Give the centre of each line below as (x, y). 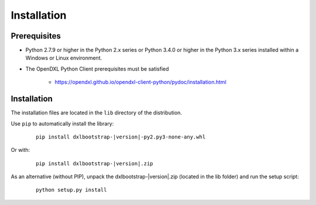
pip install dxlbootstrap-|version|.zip (95, 163)
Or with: (20, 150)
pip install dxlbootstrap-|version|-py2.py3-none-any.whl (121, 137)
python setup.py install (71, 190)
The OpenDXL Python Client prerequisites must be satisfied (97, 69)
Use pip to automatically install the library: (62, 123)
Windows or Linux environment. (64, 58)
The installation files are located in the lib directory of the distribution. (97, 113)
